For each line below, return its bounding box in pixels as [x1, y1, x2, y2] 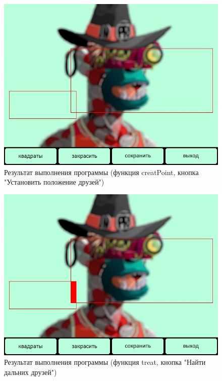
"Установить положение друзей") [4, 177, 104, 187]
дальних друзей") [4, 366, 57, 377]
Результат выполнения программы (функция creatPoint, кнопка [4, 166, 199, 177]
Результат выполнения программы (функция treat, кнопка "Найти [4, 357, 206, 367]
